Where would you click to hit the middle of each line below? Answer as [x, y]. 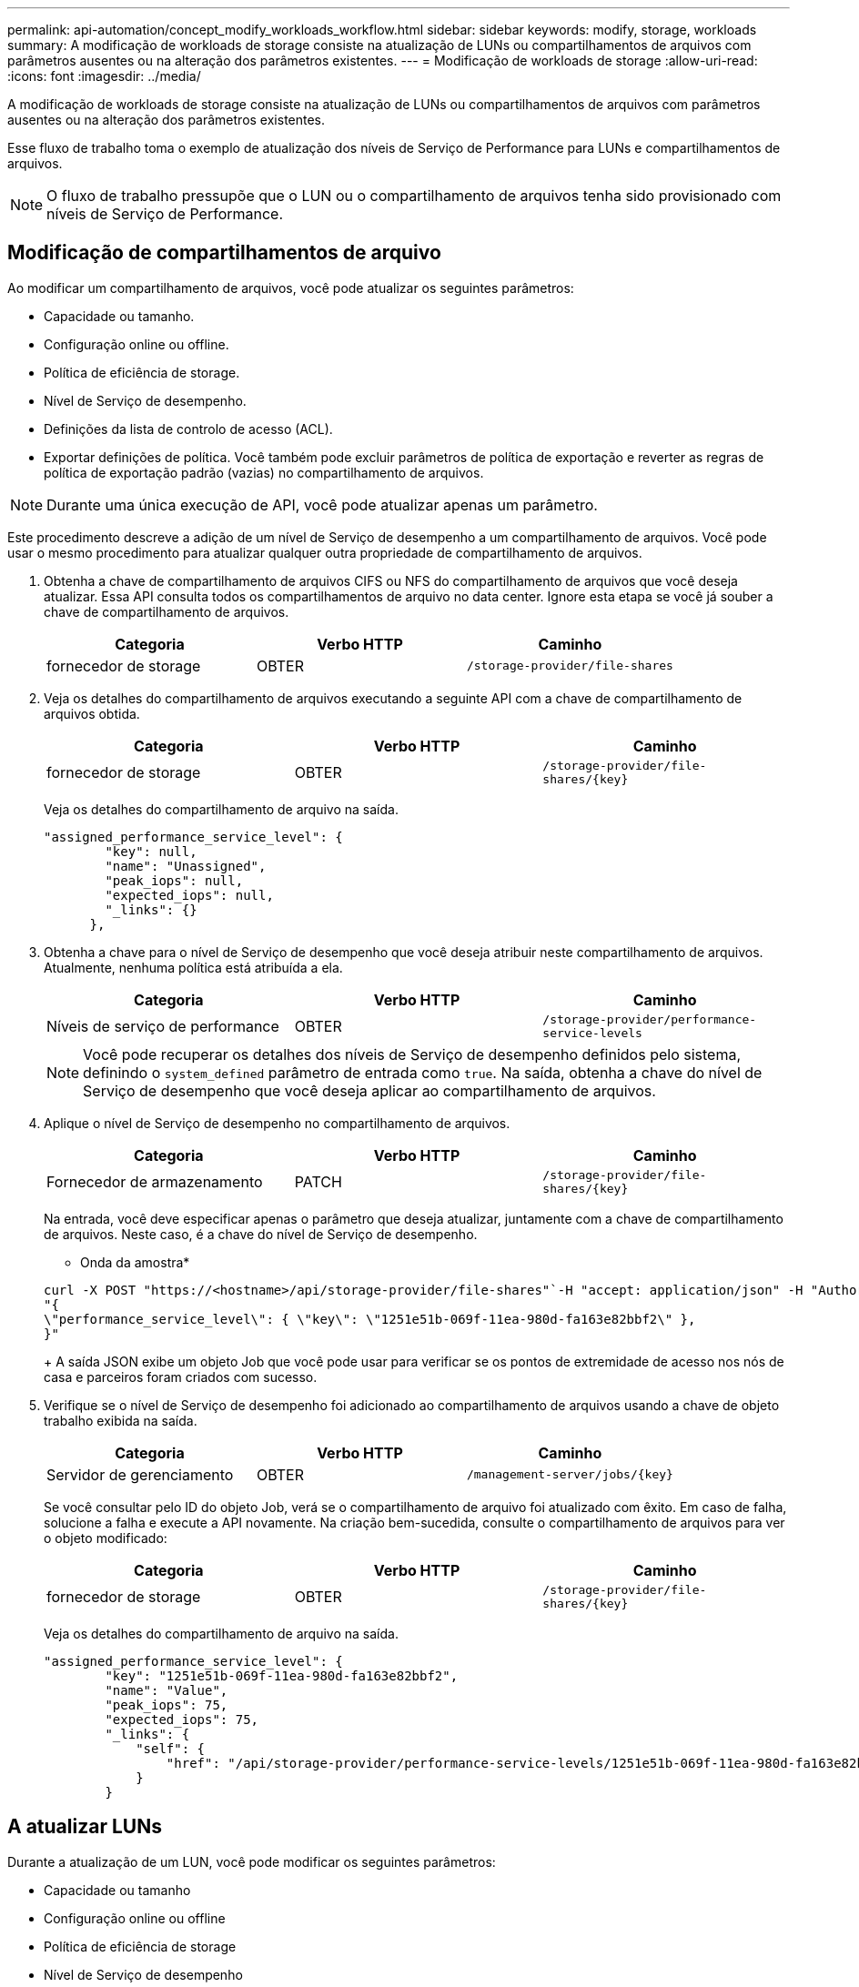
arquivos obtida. [92, 713]
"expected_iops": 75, [182, 1719]
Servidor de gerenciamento [140, 1474]
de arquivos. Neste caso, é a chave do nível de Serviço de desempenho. [261, 1234]
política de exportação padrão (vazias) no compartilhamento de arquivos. [264, 472]
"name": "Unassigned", [186, 866]
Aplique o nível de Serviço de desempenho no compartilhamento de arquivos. [277, 1123]
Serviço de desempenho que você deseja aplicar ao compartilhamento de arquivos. [369, 1090]
